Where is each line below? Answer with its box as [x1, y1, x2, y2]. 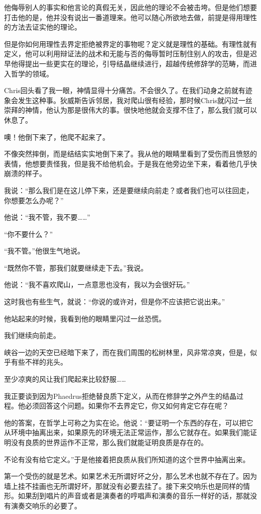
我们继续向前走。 [4, 330, 60, 340]
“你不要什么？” [4, 228, 53, 239]
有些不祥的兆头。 [11, 357, 67, 367]
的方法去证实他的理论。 [4, 22, 81, 32]
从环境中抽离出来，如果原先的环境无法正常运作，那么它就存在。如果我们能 [4, 427, 250, 438]
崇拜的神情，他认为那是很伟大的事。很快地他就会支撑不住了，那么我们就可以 [4, 105, 257, 115]
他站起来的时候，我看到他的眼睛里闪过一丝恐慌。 [4, 313, 166, 323]
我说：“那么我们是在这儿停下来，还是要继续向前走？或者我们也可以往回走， [4, 185, 253, 195]
